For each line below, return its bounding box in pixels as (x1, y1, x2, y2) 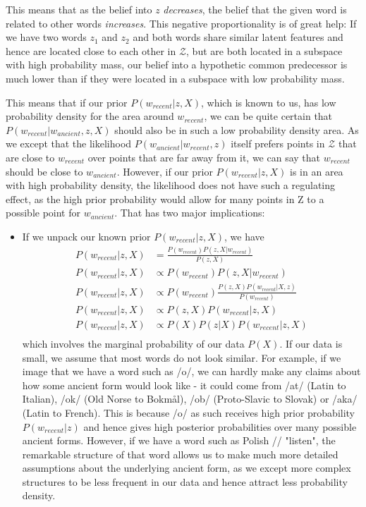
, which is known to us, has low (201, 94, 336, 109)
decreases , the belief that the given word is (163, 2, 347, 16)
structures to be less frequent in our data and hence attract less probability (22, 474, 348, 489)
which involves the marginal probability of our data (22, 336, 245, 350)
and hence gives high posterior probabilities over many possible (83, 419, 357, 434)
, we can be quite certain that (204, 109, 333, 123)
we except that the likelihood (6, 136, 132, 151)
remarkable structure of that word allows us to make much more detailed (22, 446, 338, 461)
